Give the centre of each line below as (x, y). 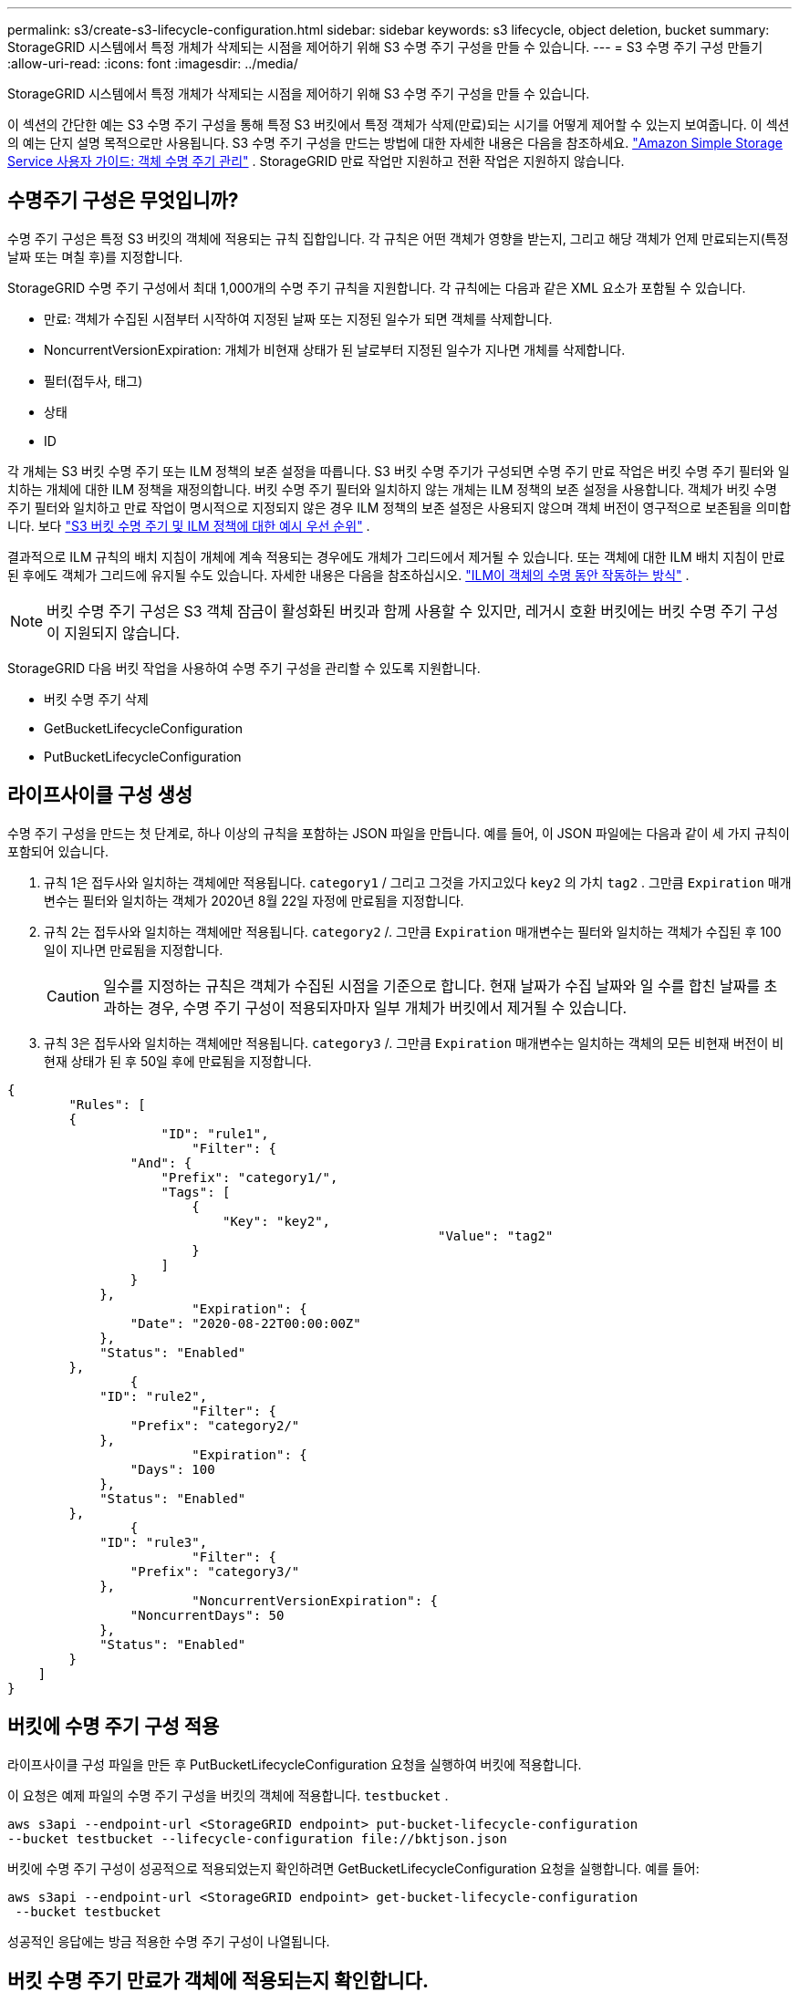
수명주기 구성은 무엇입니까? (123, 201)
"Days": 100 (172, 1469)
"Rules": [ (107, 1104)
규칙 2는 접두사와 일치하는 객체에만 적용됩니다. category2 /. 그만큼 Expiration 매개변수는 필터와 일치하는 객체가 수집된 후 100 (413, 931)
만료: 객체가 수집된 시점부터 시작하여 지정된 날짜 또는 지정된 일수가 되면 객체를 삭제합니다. (298, 318)
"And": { (161, 1162)
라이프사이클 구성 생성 (100, 795)
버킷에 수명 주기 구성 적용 (114, 1727)
